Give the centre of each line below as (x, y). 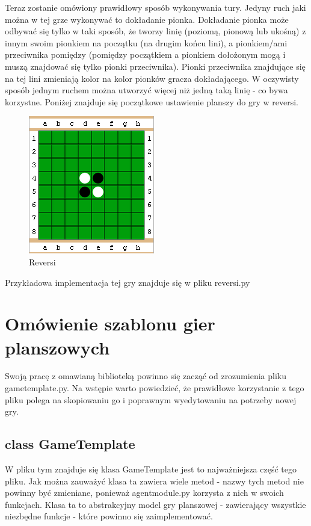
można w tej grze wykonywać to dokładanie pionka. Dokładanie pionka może (147, 19)
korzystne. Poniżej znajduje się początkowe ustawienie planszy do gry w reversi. (152, 101)
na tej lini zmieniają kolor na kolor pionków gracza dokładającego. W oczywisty (152, 78)
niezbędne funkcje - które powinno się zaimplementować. (109, 516)
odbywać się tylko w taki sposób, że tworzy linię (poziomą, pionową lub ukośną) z (155, 31)
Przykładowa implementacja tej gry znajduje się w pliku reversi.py (128, 282)
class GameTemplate (70, 444)
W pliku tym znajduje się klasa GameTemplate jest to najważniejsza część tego (151, 469)
